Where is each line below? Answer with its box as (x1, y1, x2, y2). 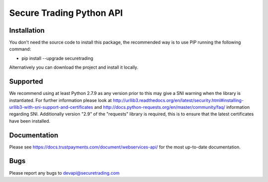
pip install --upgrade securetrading (21, 55, 94, 61)
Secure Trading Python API (9, 7, 123, 18)
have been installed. (9, 118, 51, 124)
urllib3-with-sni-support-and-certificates (9, 104, 94, 110)
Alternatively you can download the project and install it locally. (9, 64, 138, 70)
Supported (9, 77, 43, 86)
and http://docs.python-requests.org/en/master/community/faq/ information (94, 104, 250, 110)
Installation (9, 26, 45, 35)
